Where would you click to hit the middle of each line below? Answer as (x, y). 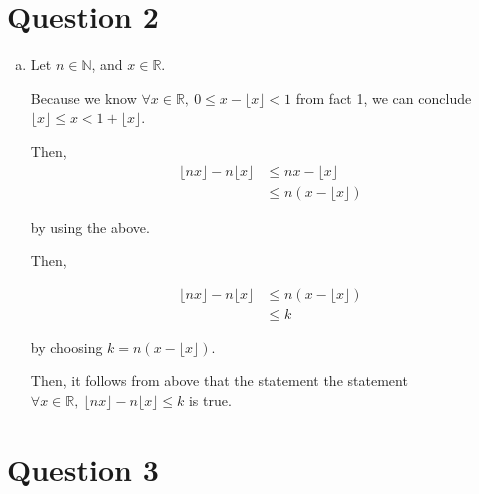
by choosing (66, 346)
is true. (210, 400)
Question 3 (83, 468)
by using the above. (90, 226)
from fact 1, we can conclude (383, 97)
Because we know (83, 97)
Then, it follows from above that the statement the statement (219, 380)
